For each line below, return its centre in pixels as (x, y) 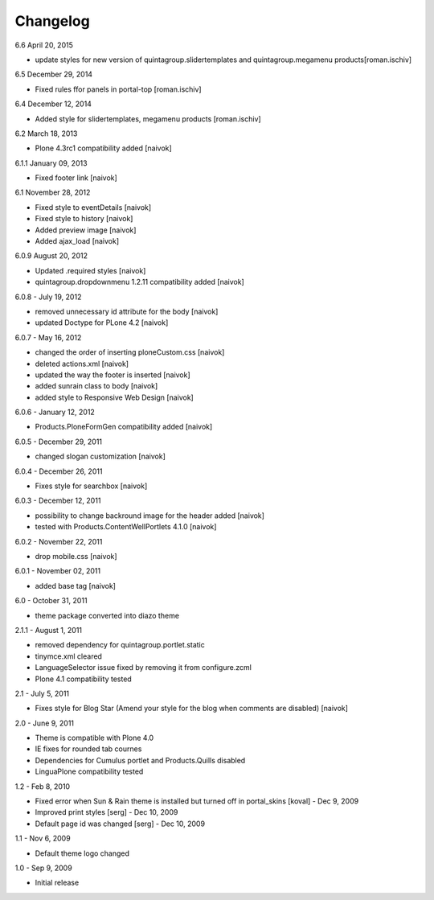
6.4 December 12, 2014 (53, 104)
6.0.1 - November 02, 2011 (57, 571)
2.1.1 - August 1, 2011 (49, 630)
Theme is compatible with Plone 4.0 (94, 738)
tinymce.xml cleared (68, 656)
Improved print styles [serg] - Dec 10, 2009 (106, 812)
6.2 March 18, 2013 (46, 134)
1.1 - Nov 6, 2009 (43, 838)
